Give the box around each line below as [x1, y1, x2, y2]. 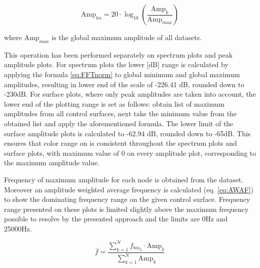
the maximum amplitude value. [4, 157, 99, 168]
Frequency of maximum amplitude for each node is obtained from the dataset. [4, 174, 243, 184]
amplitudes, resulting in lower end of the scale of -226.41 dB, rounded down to [4, 79, 244, 89]
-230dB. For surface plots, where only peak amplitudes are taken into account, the [4, 89, 256, 99]
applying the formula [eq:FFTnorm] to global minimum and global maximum [4, 69, 240, 79]
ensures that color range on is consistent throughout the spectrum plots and [4, 138, 237, 148]
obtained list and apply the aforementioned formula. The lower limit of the [4, 118, 233, 128]
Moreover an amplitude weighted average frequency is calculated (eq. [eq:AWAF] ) [4, 184, 253, 194]
